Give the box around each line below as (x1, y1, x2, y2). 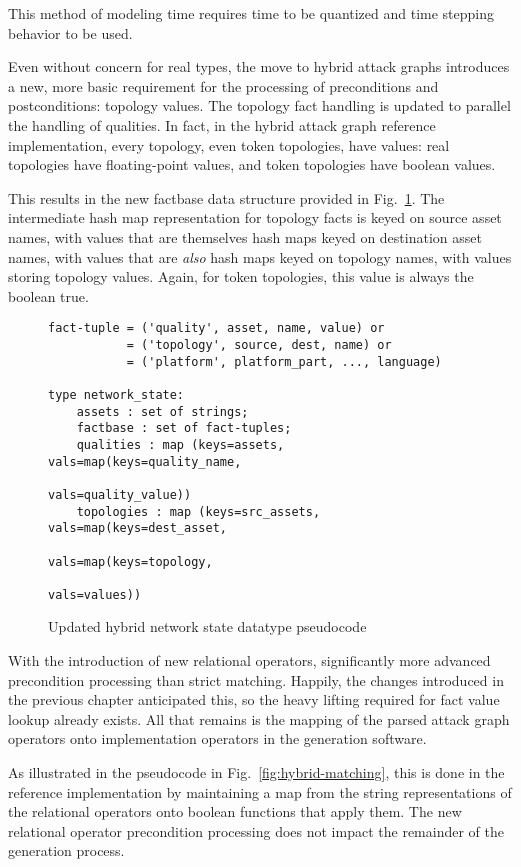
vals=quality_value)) (48, 487, 192, 502)
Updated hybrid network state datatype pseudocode (48, 616, 367, 637)
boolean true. (8, 285, 89, 306)
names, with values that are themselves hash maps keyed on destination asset (8, 226, 482, 247)
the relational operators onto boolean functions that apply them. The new (8, 801, 462, 822)
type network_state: (48, 387, 185, 402)
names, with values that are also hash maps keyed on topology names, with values (8, 246, 512, 267)
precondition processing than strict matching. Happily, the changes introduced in (8, 669, 504, 690)
